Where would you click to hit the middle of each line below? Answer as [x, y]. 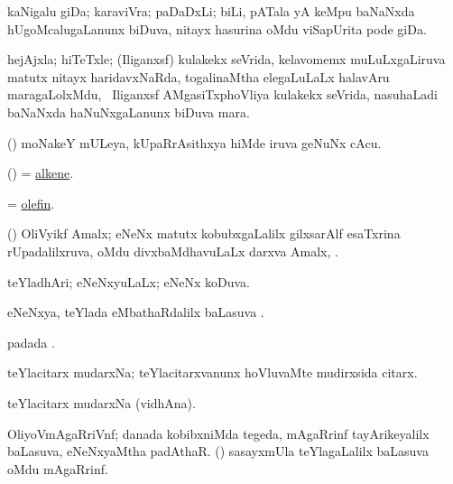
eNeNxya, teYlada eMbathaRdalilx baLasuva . [136, 312]
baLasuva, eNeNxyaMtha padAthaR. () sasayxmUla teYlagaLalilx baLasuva [218, 451]
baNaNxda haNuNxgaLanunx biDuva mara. [129, 112]
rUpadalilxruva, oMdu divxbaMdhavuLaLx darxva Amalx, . [173, 251]
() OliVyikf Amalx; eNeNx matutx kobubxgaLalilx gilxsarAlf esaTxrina [204, 233]
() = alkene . [41, 173]
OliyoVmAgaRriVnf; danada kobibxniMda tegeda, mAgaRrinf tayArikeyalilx [218, 433]
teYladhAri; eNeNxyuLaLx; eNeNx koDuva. [129, 281]
